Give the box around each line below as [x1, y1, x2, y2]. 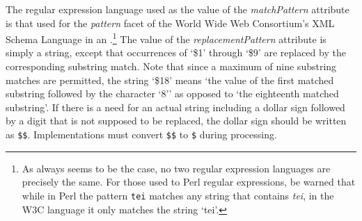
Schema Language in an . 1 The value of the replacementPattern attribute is [6, 30, 326, 46]
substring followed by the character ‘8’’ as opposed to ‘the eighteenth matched [6, 86, 339, 101]
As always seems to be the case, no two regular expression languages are [22, 161, 331, 175]
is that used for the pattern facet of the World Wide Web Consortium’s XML [6, 15, 335, 30]
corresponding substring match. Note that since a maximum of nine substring [6, 59, 337, 74]
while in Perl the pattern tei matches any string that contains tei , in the [22, 188, 334, 202]
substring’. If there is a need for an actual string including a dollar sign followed [6, 99, 345, 114]
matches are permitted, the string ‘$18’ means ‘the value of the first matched [6, 72, 334, 87]
